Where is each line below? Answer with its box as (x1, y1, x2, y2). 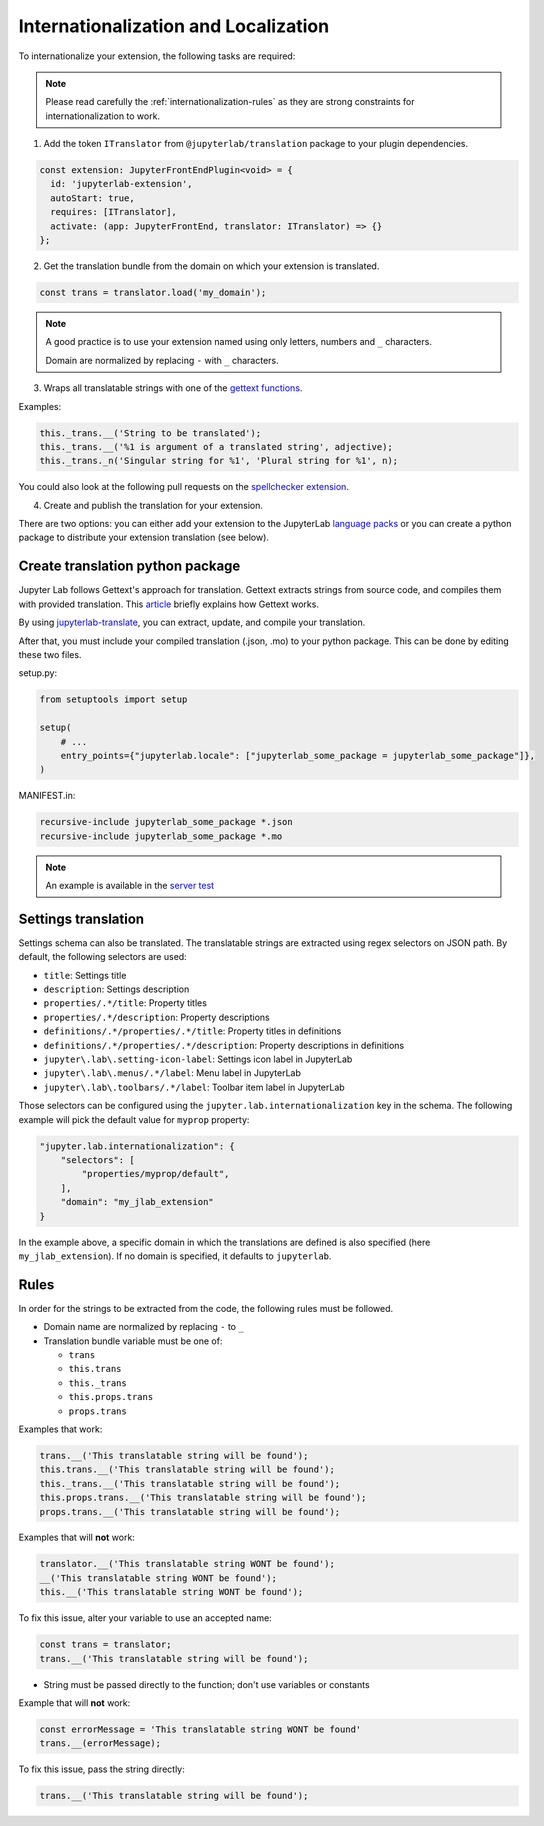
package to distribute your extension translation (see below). (18, 531, 270, 544)
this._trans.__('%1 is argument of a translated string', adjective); (39, 441, 394, 452)
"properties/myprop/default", (81, 1168, 230, 1180)
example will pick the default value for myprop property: (18, 1113, 250, 1125)
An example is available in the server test (45, 880, 215, 892)
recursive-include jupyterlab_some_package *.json (39, 816, 294, 828)
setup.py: (18, 667, 58, 679)
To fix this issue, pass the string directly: (18, 1763, 185, 1775)
